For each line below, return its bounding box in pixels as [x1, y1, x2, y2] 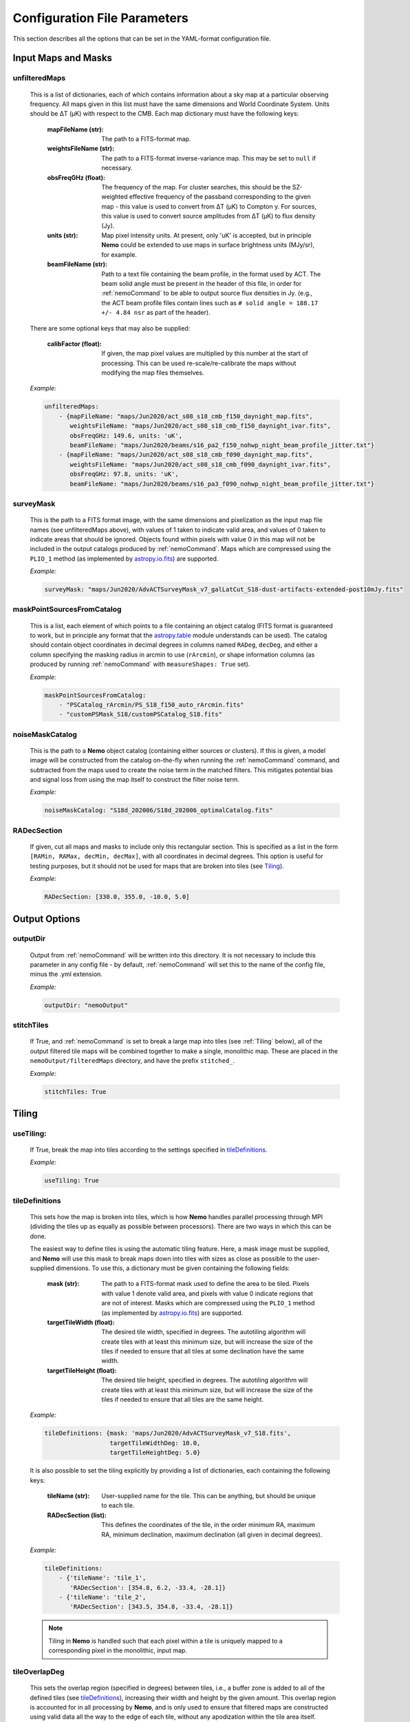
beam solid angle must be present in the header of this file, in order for [101, 279, 302, 287]
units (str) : [47, 231, 78, 239]
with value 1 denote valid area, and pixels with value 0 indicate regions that [101, 1289, 313, 1298]
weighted [101, 193, 128, 201]
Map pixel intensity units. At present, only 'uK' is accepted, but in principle [101, 231, 312, 239]
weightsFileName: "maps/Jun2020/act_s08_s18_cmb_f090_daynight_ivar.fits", [69, 460, 332, 468]
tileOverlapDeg [12, 1667, 65, 1677]
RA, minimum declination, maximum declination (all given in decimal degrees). [101, 1530, 323, 1539]
